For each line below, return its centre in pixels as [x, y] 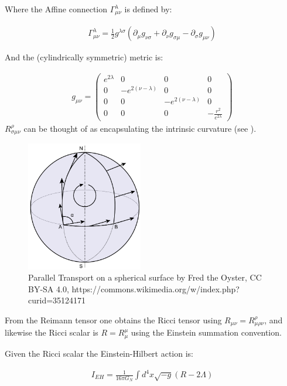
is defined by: [148, 9]
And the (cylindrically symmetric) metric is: [84, 57]
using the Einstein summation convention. [206, 332]
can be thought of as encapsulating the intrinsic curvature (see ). [140, 128]
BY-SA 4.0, [49, 288]
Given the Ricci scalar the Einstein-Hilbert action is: [99, 353]
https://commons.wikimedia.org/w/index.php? [156, 288]
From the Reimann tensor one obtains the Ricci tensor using [113, 320]
